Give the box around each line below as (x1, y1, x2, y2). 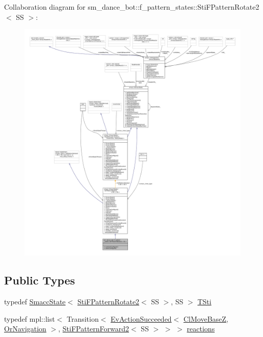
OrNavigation (4, 323, 46, 334)
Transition (66, 313, 99, 324)
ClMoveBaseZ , (183, 313, 228, 324)
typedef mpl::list (4, 313, 55, 324)
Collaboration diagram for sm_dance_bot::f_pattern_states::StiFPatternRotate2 (4, 2, 259, 12)
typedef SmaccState (4, 296, 66, 306)
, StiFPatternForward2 (58, 323, 129, 334)
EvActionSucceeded (111, 313, 172, 324)
